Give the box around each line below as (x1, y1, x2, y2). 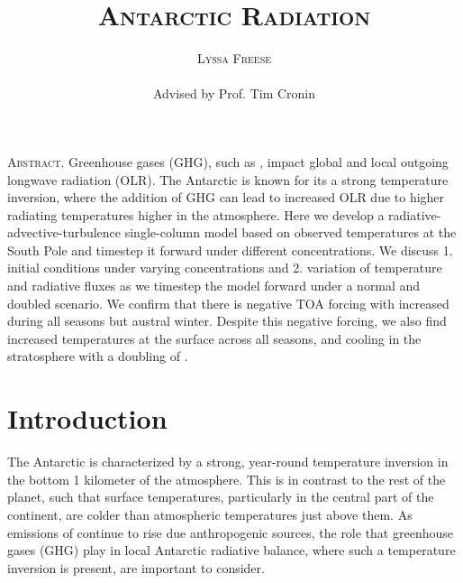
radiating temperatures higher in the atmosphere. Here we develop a (7, 205, 385, 224)
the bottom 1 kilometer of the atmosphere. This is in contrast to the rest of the (7, 469, 446, 488)
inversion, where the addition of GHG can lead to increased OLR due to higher (7, 188, 445, 207)
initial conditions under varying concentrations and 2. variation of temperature (7, 258, 442, 277)
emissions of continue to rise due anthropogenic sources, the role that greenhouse (7, 523, 453, 541)
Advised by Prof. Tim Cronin (152, 84, 316, 103)
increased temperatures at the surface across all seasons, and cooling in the (7, 329, 422, 347)
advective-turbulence (7, 223, 122, 242)
